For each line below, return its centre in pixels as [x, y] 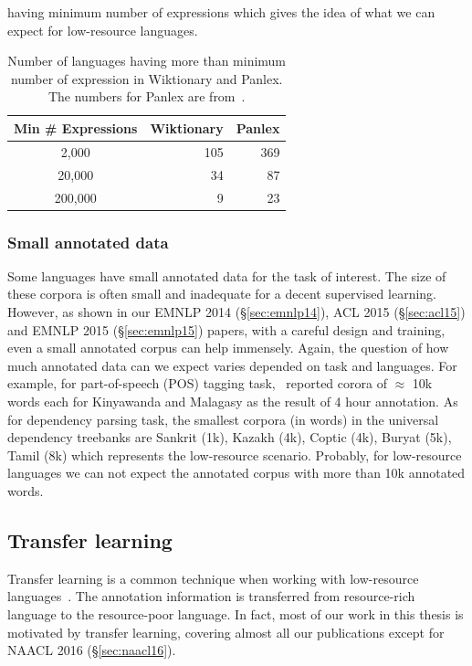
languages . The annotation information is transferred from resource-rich [211, 596]
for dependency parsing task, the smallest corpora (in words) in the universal [223, 419]
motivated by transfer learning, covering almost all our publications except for [226, 632]
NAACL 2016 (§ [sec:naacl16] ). [92, 650]
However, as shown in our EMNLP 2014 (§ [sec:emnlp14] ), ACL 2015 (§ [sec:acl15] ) [236, 312]
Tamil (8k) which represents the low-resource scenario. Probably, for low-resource [235, 455]
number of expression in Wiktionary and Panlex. [147, 78]
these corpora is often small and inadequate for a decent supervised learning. [222, 294]
